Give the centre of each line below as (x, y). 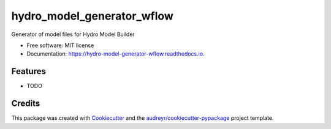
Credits (26, 104)
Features (29, 71)
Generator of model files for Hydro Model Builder (73, 34)
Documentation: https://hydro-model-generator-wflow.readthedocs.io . (116, 54)
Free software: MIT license (60, 45)
